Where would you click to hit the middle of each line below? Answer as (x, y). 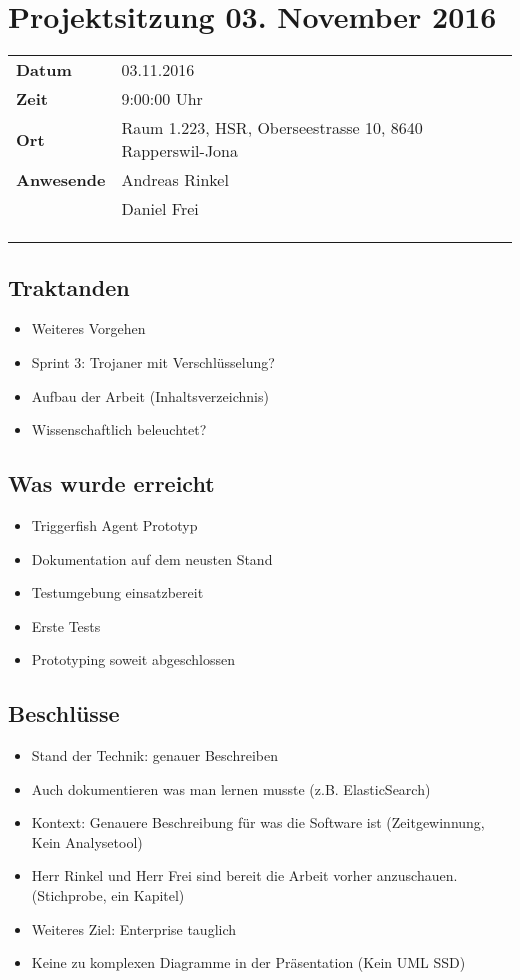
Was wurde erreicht (111, 483)
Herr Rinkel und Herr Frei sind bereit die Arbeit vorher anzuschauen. (244, 875)
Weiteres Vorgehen (88, 328)
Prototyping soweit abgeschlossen (133, 659)
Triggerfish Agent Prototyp (114, 524)
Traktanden (69, 286)
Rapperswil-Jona (180, 151)
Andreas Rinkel (175, 180)
